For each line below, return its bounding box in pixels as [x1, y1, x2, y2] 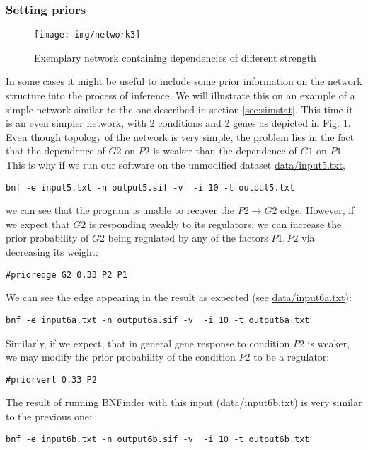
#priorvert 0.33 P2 [6, 374, 97, 385]
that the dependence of [6, 143, 105, 158]
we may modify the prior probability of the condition [6, 349, 236, 364]
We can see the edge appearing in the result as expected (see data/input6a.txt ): [6, 290, 352, 305]
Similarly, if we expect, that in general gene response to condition [6, 335, 290, 350]
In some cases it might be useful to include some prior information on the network [6, 74, 362, 89]
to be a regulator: [253, 349, 330, 364]
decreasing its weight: [6, 244, 98, 259]
